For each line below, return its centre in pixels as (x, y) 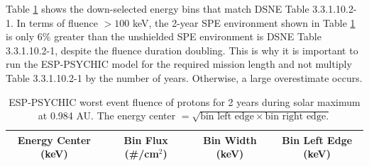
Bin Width (230, 140)
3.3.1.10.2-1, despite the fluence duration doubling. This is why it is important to (182, 50)
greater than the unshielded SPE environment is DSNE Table (188, 36)
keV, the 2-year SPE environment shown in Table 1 (244, 22)
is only (20, 36)
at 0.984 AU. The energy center (107, 115)
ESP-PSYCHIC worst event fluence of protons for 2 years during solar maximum (184, 101)
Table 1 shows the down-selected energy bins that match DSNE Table (158, 8)
